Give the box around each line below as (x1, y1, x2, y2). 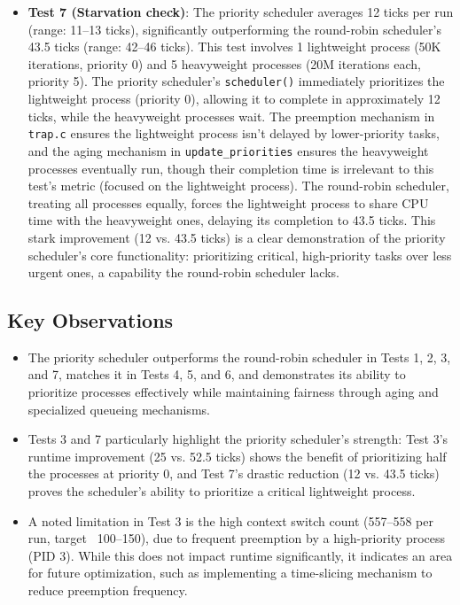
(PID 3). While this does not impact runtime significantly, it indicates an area (27, 546, 453, 564)
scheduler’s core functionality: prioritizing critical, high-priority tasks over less (27, 245, 452, 264)
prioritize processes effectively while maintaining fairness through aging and (27, 383, 439, 401)
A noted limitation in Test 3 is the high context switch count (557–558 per (27, 511, 433, 530)
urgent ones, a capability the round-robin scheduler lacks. (27, 263, 339, 282)
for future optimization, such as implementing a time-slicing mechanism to (27, 563, 433, 582)
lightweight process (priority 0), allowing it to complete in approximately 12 (27, 89, 441, 108)
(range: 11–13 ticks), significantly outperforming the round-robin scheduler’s (27, 19, 441, 38)
